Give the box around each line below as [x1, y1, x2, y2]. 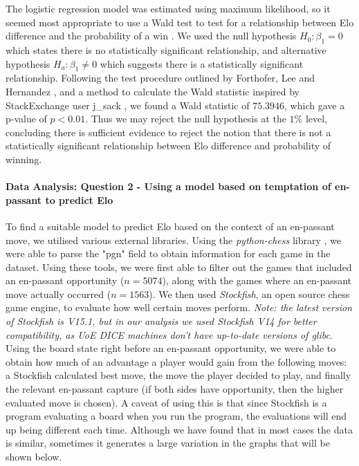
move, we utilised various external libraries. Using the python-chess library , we [6, 232, 341, 247]
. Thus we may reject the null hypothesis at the [85, 111, 286, 126]
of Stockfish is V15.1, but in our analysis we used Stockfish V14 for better [6, 314, 317, 328]
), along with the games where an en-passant [162, 273, 352, 288]
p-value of [6, 111, 47, 126]
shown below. [6, 449, 62, 464]
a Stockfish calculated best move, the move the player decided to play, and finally [6, 368, 351, 382]
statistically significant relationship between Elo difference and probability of [6, 138, 331, 153]
